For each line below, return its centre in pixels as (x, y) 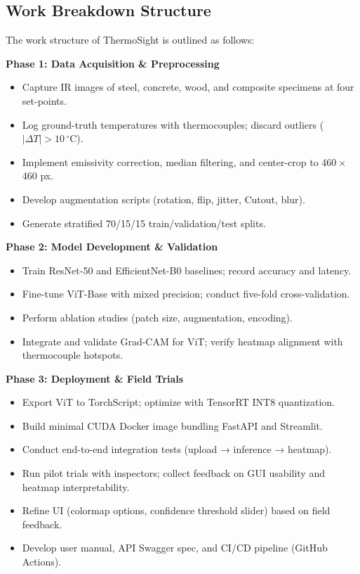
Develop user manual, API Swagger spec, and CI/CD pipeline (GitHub (175, 548)
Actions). (42, 562)
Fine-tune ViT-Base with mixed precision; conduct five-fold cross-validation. (186, 294)
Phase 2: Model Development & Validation (112, 247)
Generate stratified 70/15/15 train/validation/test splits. (144, 223)
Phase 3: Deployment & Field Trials (95, 378)
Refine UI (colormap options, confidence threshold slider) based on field (176, 510)
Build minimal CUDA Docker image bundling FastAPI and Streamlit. (172, 425)
